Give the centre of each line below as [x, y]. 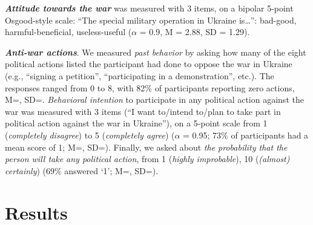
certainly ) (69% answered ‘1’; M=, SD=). [82, 170]
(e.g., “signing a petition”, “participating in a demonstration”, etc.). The [140, 75]
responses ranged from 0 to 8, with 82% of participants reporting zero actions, [150, 87]
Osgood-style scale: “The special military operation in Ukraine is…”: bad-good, [151, 20]
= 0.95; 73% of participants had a [246, 135]
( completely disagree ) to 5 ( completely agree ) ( [90, 135]
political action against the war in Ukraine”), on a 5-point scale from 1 [136, 123]
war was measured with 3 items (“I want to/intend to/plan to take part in [143, 111]
